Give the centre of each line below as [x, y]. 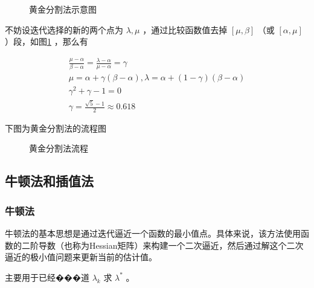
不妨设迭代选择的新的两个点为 [64, 29]
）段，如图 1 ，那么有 [46, 41]
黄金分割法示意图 [63, 9]
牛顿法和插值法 [49, 181]
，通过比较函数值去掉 [185, 29]
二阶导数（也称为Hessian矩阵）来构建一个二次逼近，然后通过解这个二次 [162, 245]
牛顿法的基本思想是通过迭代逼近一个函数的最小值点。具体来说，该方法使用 [153, 233]
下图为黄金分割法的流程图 [56, 128]
